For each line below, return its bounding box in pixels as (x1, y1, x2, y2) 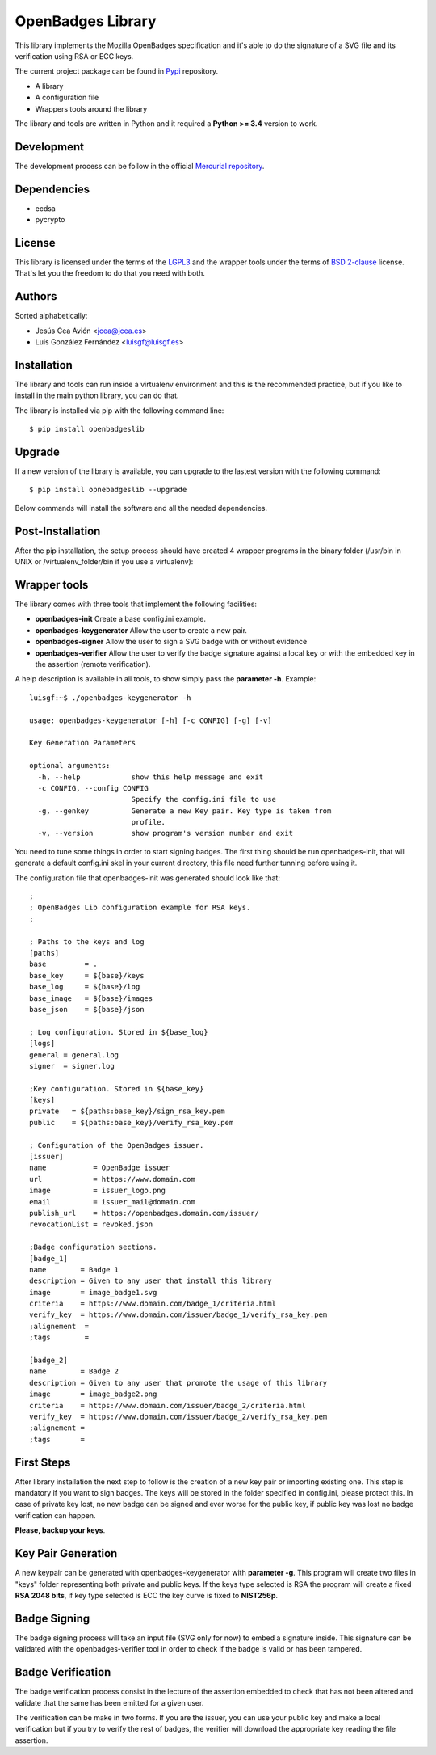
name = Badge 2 (29, 1367, 119, 1376)
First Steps (15, 1455, 71, 1469)
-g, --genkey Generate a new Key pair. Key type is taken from (37, 806, 332, 816)
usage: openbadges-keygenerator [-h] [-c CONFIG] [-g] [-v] (29, 715, 272, 725)
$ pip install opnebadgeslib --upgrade (29, 485, 187, 495)
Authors (15, 289, 57, 303)
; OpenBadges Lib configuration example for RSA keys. (29, 903, 251, 913)
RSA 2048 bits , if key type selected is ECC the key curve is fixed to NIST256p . (15, 1590, 279, 1600)
